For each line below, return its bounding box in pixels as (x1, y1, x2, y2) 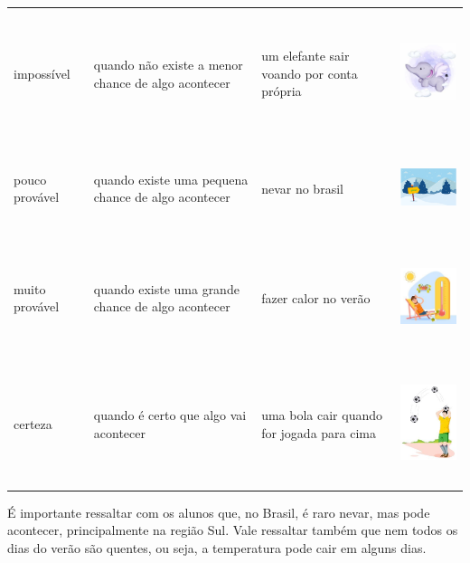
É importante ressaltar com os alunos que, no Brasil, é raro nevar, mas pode (7, 502, 430, 521)
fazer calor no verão (261, 288, 371, 307)
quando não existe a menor (93, 54, 243, 73)
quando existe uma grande (93, 279, 240, 298)
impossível (14, 63, 70, 82)
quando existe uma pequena (93, 169, 249, 188)
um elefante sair (261, 46, 350, 65)
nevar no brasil (261, 178, 343, 197)
